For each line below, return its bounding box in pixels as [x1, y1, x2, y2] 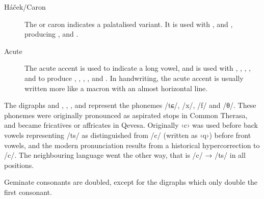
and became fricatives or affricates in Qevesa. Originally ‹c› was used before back [4, 120, 258, 130]
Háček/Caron [4, 2, 46, 12]
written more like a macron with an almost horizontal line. [24, 82, 208, 93]
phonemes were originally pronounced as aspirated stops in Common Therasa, [4, 109, 248, 120]
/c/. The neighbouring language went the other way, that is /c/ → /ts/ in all [4, 150, 246, 160]
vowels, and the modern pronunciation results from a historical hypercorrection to [4, 139, 260, 150]
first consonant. [4, 186, 52, 197]
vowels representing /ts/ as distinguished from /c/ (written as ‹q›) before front [4, 129, 251, 140]
